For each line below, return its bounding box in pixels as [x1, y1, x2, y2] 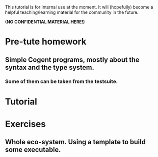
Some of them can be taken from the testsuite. [5, 78, 118, 85]
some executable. [5, 146, 61, 154]
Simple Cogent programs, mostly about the [5, 55, 140, 64]
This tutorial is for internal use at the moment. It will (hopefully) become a [5, 4, 154, 10]
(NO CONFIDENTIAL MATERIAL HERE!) [5, 19, 85, 25]
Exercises [5, 118, 46, 130]
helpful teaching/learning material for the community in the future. [5, 9, 139, 15]
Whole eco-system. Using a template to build [5, 138, 146, 146]
